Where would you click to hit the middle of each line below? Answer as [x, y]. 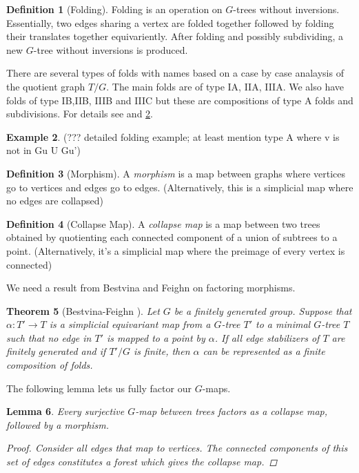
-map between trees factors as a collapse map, [232, 411]
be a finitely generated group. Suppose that [263, 310]
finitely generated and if [56, 351]
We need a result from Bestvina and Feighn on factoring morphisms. [151, 288]
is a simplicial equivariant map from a [130, 324]
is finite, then [162, 351]
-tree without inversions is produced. [111, 49]
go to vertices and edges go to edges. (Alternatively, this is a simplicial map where [180, 187]
